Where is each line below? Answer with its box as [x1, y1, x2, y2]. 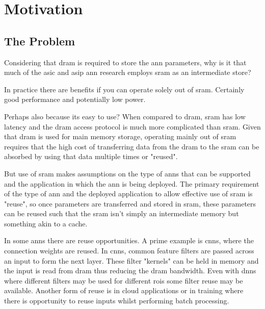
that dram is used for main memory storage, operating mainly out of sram [4, 131, 236, 142]
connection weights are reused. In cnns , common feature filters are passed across [4, 245, 254, 256]
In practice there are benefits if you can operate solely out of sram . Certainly [4, 84, 245, 94]
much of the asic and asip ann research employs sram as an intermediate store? [4, 67, 251, 78]
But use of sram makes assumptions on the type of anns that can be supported [4, 168, 251, 178]
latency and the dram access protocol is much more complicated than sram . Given [4, 121, 261, 132]
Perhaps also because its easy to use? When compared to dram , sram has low [4, 111, 246, 121]
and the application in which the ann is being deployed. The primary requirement [4, 178, 259, 189]
